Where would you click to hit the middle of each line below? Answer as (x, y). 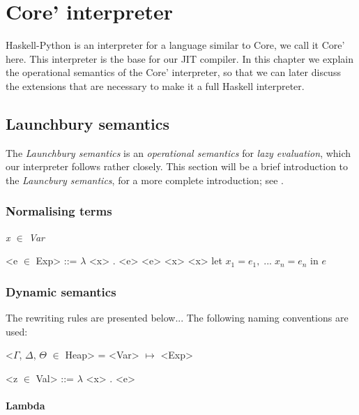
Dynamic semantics (61, 291)
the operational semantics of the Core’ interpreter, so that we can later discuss (173, 72)
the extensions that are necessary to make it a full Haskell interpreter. (155, 85)
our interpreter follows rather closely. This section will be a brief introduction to (177, 166)
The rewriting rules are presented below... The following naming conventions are (177, 318)
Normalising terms (59, 211)
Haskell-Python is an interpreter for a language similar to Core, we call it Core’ (175, 45)
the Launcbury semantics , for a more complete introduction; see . (145, 180)
